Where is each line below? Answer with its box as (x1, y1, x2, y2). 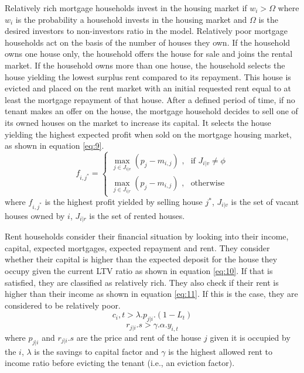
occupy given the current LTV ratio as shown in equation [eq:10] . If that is (5, 264, 273, 276)
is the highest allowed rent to (168, 345, 273, 357)
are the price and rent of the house (76, 331, 201, 343)
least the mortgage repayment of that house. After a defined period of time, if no (5, 93, 295, 105)
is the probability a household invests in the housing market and (15, 13, 247, 25)
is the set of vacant (231, 196, 299, 207)
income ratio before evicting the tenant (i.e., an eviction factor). (5, 357, 235, 369)
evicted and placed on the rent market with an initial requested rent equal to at (5, 82, 292, 94)
